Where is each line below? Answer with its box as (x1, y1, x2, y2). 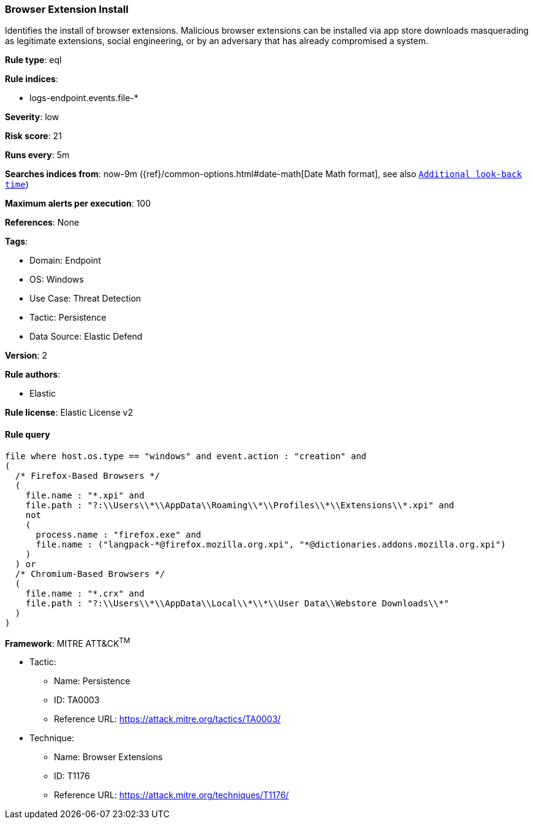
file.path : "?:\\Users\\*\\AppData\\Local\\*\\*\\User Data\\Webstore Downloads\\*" (25, 598, 449, 608)
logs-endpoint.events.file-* (29, 93, 138, 104)
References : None (5, 217, 80, 228)
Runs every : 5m (5, 150, 70, 161)
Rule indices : (5, 74, 58, 85)
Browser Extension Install (5, 3, 129, 15)
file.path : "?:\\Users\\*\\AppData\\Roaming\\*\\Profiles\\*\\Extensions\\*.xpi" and (25, 500, 455, 510)
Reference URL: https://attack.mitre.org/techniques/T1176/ (54, 790, 289, 801)
